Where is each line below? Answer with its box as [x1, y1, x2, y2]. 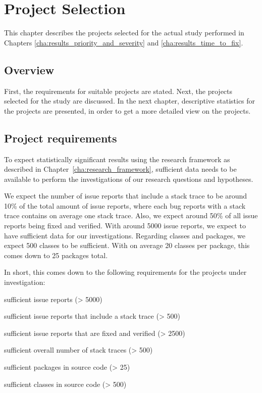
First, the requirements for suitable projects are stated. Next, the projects [4, 85, 233, 96]
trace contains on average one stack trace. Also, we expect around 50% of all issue [4, 210, 258, 221]
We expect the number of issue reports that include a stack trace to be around [4, 190, 247, 201]
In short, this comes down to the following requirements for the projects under [4, 267, 247, 277]
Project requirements [4, 130, 117, 145]
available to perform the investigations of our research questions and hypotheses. [4, 173, 253, 184]
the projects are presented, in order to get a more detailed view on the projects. [4, 105, 251, 116]
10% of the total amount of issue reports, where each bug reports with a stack [4, 200, 246, 211]
